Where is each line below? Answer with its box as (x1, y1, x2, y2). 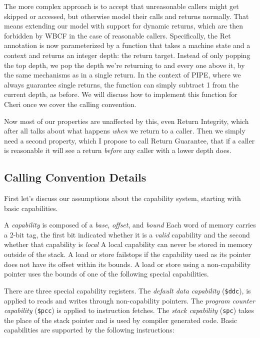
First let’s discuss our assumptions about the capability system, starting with (4, 193, 241, 203)
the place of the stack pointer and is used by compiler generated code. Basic (4, 314, 237, 325)
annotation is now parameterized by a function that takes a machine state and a (4, 40, 250, 50)
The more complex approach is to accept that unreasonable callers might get (4, 1, 239, 11)
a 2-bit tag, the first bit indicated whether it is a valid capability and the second (4, 229, 250, 239)
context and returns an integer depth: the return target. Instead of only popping (4, 49, 250, 60)
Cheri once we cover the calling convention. (4, 98, 136, 109)
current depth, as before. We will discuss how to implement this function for (4, 89, 237, 99)
